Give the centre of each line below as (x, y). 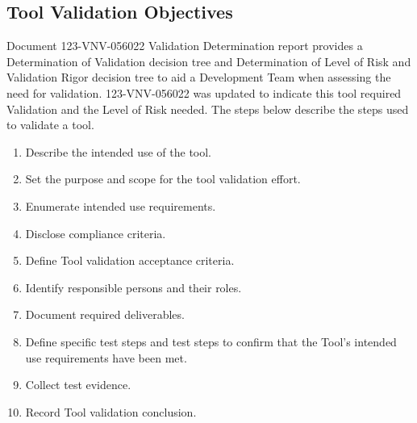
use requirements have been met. (106, 357)
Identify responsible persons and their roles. (133, 287)
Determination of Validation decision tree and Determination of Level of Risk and (209, 61)
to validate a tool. (50, 125)
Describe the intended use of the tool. (119, 151)
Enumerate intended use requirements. (121, 205)
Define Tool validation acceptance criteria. (130, 260)
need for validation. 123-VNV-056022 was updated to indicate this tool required (204, 92)
